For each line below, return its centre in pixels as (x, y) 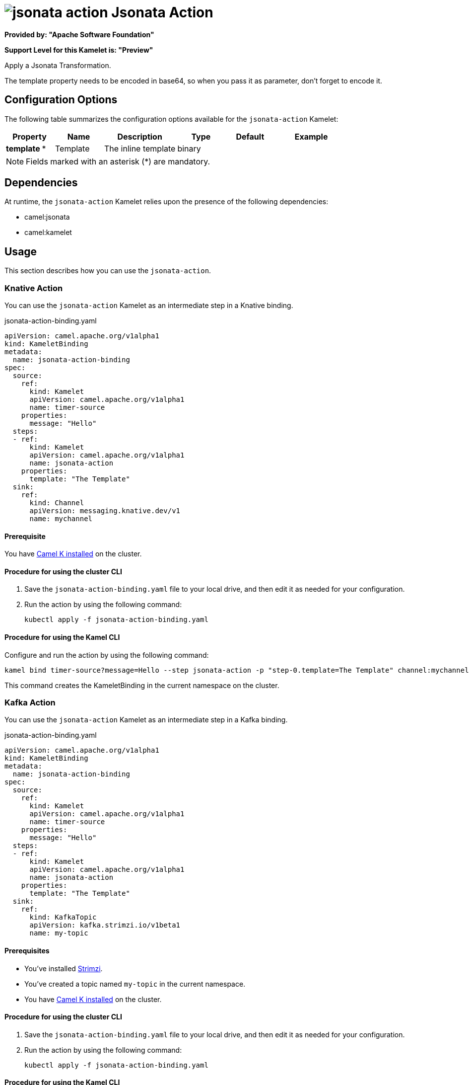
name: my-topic (59, 933)
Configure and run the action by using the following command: (107, 655)
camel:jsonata (47, 217)
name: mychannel (61, 519)
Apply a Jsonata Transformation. (58, 65)
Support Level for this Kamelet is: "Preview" (79, 50)
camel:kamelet (48, 232)
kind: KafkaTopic (63, 917)
